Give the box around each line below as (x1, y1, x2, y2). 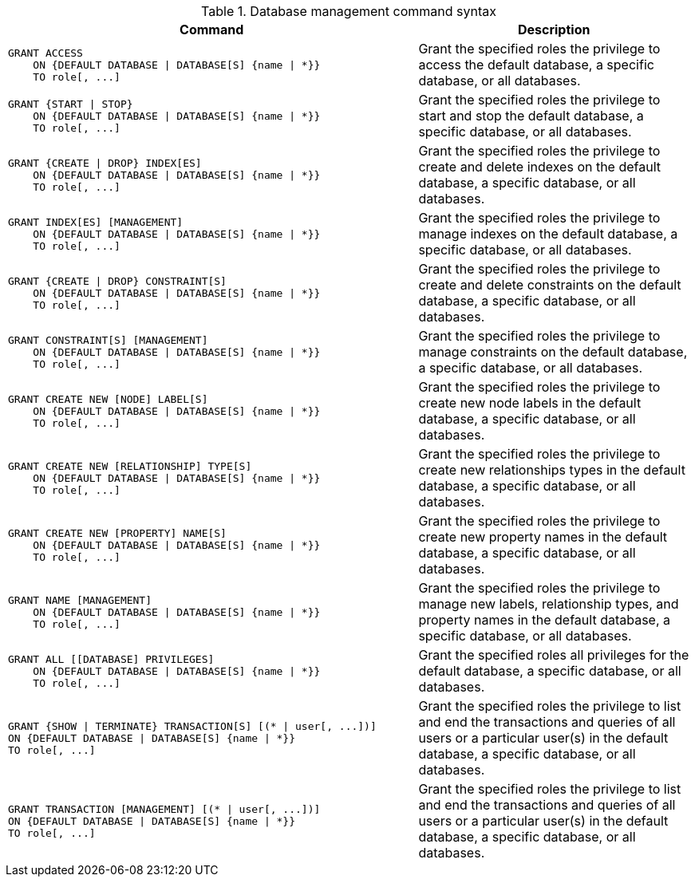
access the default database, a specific (418, 57, 654, 73)
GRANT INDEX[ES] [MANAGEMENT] (8, 215, 184, 228)
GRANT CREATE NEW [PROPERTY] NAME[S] (8, 526, 227, 539)
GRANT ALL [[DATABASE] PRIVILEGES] (8, 652, 215, 665)
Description (517, 22, 590, 37)
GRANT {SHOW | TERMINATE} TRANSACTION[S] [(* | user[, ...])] (8, 719, 377, 732)
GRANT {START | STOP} (8, 97, 133, 110)
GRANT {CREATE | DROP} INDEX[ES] (8, 156, 202, 169)
